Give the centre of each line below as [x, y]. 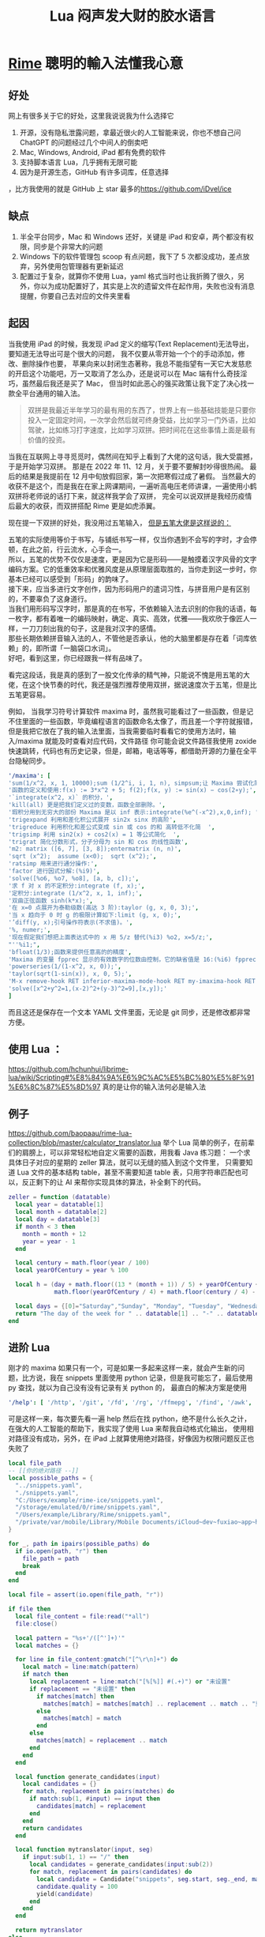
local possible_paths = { [50, 1478]
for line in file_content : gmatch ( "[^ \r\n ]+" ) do [97, 1660]
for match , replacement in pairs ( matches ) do [99, 1792]
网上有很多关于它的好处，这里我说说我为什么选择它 [91, 116]
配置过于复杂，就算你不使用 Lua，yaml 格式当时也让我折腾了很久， [129, 276]
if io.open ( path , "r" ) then [62, 1551]
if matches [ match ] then [75, 1696]
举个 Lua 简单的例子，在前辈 [209, 1143]
